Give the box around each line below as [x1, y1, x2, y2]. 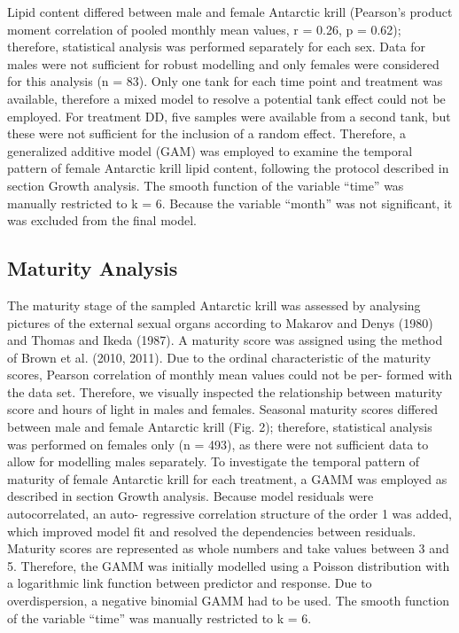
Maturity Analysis [7, 254, 178, 282]
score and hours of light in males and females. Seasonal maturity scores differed [7, 400, 439, 418]
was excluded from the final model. [7, 211, 198, 230]
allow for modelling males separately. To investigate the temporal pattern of [7, 452, 420, 471]
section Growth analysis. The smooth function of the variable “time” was [7, 176, 404, 194]
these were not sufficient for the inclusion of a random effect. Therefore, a [7, 124, 406, 143]
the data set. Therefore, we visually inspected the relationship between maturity [7, 382, 443, 401]
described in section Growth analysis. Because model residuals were [7, 487, 374, 505]
